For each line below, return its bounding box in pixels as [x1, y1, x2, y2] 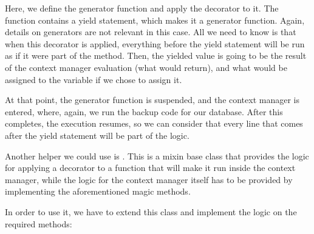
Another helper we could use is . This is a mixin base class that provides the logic [5, 149, 309, 162]
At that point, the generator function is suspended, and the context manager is [5, 93, 300, 106]
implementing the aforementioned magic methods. [5, 185, 191, 198]
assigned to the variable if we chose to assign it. [5, 73, 182, 85]
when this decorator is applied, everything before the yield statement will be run [5, 37, 305, 50]
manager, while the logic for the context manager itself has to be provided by [5, 173, 293, 186]
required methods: [5, 217, 72, 230]
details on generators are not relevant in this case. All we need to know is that [5, 25, 296, 38]
